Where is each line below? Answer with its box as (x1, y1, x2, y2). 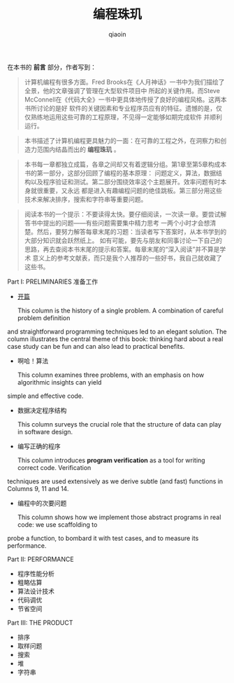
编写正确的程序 (17, 442, 61, 450)
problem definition (17, 313, 71, 322)
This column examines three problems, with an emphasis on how (17, 371, 205, 379)
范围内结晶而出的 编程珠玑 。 (36, 145, 120, 153)
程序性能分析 (17, 569, 54, 578)
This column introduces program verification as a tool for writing (17, 456, 205, 464)
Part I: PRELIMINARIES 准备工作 (7, 277, 98, 286)
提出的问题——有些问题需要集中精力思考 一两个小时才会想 (43, 219, 210, 227)
